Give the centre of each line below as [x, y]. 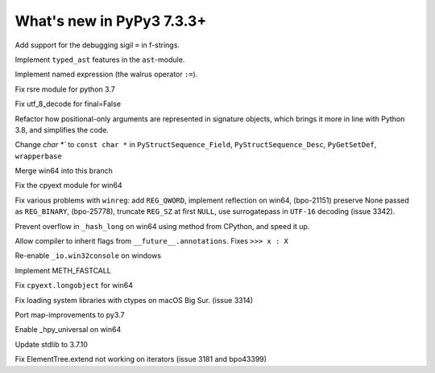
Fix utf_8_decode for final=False [68, 104]
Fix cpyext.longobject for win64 [74, 285]
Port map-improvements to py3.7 [70, 314]
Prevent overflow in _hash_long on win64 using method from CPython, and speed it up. [162, 226]
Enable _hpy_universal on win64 [68, 330]
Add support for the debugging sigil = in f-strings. [97, 45]
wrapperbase [38, 156]
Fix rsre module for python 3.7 [65, 89]
